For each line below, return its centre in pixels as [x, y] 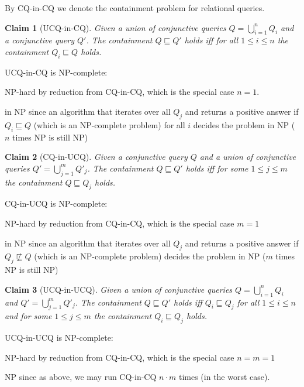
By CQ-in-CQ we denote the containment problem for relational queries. [135, 8]
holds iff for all [211, 40]
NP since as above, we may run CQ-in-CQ [81, 377]
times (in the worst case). [224, 377]
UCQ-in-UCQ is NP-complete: [59, 338]
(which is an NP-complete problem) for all [109, 124]
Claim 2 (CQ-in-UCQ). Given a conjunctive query [96, 157]
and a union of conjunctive [248, 157]
